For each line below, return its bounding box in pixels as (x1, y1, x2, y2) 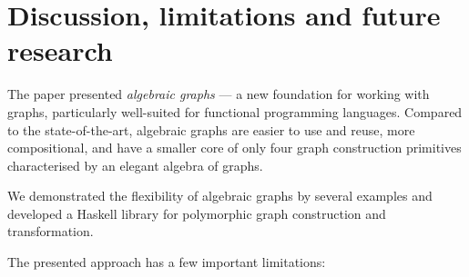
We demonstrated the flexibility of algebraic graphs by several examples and (7, 186, 433, 205)
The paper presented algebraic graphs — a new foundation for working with (7, 84, 430, 104)
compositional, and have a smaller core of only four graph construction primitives (7, 138, 462, 157)
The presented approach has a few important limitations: (7, 252, 326, 272)
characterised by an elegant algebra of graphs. (7, 155, 263, 174)
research (7, 32, 113, 69)
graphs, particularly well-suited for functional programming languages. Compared (7, 102, 463, 121)
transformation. (7, 222, 94, 241)
